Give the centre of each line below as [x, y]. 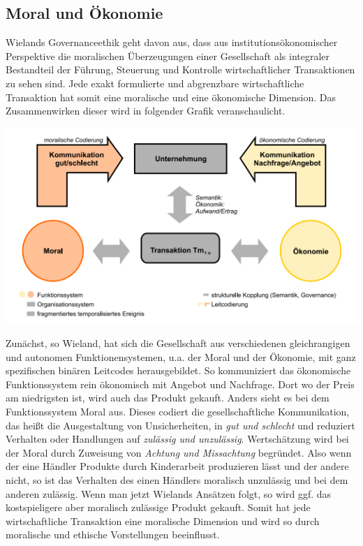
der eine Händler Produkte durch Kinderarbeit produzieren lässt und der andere [177, 466]
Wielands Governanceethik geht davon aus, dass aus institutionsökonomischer [172, 42]
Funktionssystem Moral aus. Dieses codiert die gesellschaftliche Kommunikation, [178, 412]
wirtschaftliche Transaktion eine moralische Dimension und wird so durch [163, 521]
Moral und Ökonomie [84, 13]
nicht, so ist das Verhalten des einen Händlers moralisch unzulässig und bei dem [177, 480]
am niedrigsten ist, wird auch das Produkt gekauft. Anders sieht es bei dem [168, 398]
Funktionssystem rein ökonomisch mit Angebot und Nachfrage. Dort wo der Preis [180, 384]
